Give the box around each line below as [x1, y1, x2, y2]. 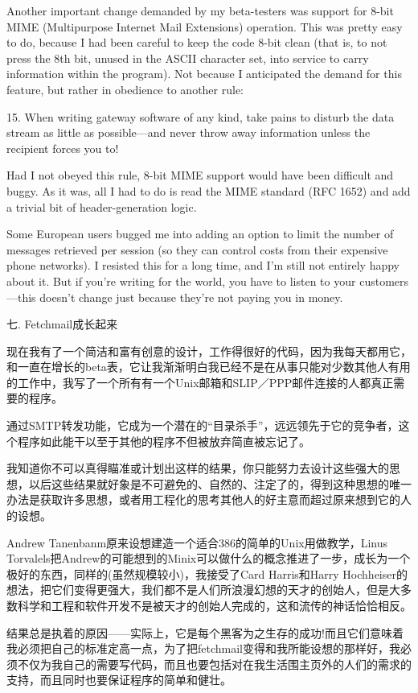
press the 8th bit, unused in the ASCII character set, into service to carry [6, 49, 369, 66]
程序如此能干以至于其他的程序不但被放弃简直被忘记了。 [17, 432, 310, 449]
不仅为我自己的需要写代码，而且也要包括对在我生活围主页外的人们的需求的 [17, 655, 412, 672]
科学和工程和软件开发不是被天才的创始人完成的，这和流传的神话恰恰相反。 [17, 597, 412, 613]
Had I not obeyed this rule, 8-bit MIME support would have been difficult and [6, 167, 394, 184]
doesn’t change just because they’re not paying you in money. [39, 288, 343, 305]
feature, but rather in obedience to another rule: [6, 80, 244, 97]
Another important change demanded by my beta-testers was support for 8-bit [6, 2, 394, 19]
